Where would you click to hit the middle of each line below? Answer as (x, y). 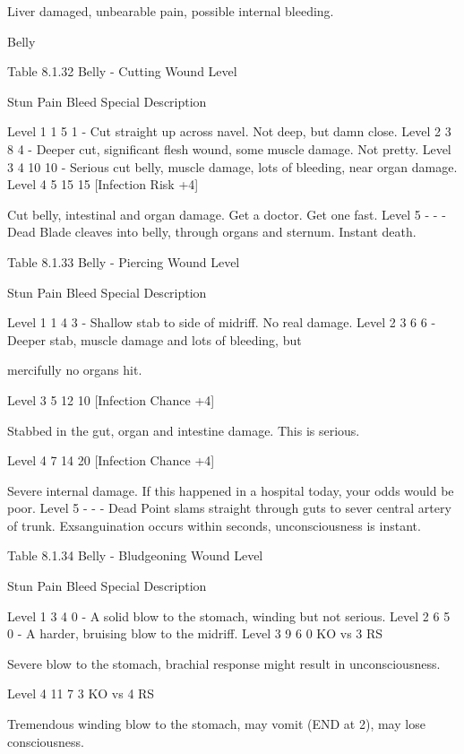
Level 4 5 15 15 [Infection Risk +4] (103, 184)
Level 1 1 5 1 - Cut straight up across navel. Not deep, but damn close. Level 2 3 (229, 131)
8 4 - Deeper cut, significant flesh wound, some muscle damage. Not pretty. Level (229, 148)
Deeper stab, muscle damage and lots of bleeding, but (155, 339)
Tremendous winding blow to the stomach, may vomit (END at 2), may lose (216, 724)
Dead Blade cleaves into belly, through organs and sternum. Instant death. (212, 232)
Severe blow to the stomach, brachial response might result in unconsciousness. (224, 663)
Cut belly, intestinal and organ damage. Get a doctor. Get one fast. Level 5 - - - (227, 214)
